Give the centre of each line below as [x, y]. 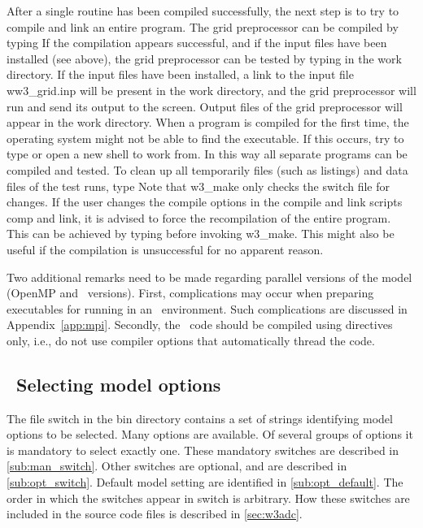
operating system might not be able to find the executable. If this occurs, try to [205, 138]
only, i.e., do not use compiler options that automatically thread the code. [191, 340]
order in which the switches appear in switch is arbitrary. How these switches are [208, 498]
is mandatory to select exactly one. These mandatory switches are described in [203, 450]
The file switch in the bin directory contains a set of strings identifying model [200, 418]
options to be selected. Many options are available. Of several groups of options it [210, 434]
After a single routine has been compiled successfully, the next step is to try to [203, 11]
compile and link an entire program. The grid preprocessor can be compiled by [203, 26]
